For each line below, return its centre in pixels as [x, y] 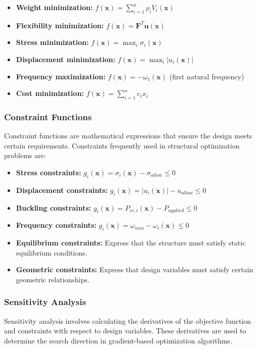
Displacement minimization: [66, 59]
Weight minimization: [54, 7]
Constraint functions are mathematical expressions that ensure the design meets [128, 136]
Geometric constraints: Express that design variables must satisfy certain [135, 269]
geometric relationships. [53, 279]
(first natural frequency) [207, 76]
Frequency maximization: [61, 76]
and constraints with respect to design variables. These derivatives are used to [125, 331]
